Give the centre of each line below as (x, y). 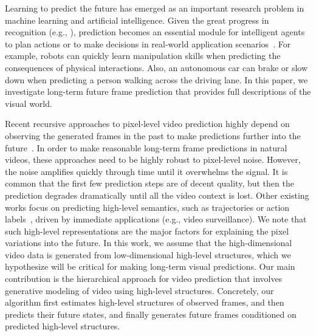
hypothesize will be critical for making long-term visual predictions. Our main (150, 266)
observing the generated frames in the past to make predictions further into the (153, 135)
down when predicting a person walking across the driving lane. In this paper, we (156, 79)
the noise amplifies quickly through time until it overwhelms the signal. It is (146, 171)
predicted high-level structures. (63, 326)
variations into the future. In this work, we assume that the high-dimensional (149, 243)
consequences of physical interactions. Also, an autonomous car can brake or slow (156, 67)
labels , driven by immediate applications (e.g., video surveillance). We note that (156, 219)
